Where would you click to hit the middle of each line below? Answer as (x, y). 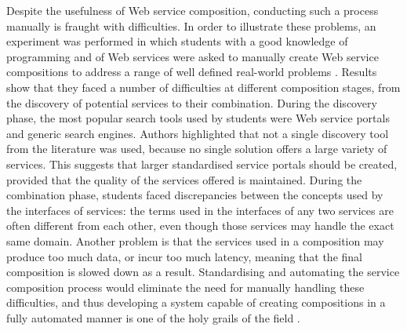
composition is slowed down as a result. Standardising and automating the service (203, 272)
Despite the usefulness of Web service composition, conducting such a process (193, 10)
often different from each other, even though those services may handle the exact (200, 226)
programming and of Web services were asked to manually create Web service (193, 56)
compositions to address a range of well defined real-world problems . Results (192, 72)
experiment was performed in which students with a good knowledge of (177, 41)
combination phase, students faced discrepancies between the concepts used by (195, 195)
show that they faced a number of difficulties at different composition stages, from (203, 87)
